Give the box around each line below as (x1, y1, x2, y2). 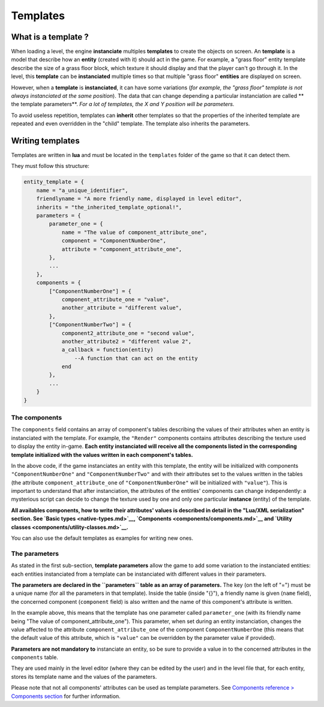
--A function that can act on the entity (74, 354, 198, 362)
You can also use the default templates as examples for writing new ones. (11, 534, 193, 542)
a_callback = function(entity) (61, 347, 154, 353)
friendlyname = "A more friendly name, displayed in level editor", (36, 195, 242, 202)
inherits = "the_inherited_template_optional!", (36, 204, 182, 210)
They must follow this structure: (11, 163, 90, 170)
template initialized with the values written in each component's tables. (11, 451, 193, 458)
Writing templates (11, 136, 80, 146)
